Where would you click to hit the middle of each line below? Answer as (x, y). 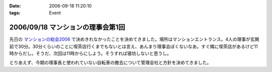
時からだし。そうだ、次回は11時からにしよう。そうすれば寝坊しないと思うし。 (90, 53)
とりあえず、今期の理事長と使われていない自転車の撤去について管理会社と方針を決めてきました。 (110, 62)
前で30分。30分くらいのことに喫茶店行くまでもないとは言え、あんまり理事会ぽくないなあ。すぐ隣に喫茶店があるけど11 (133, 46)
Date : (15, 6)
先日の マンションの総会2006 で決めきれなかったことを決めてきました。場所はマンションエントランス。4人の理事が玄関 (134, 39)
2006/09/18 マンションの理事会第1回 (67, 27)
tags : (15, 13)
